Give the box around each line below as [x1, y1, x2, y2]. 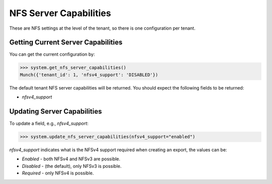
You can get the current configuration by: [9, 51, 95, 57]
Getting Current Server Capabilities [9, 38, 123, 47]
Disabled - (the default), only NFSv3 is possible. [22, 163, 122, 169]
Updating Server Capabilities [9, 107, 102, 116]
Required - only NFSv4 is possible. [22, 170, 94, 176]
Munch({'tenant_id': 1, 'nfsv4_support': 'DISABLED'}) [20, 72, 158, 77]
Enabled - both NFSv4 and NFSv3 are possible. [22, 156, 120, 162]
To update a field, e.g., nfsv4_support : [9, 121, 89, 127]
